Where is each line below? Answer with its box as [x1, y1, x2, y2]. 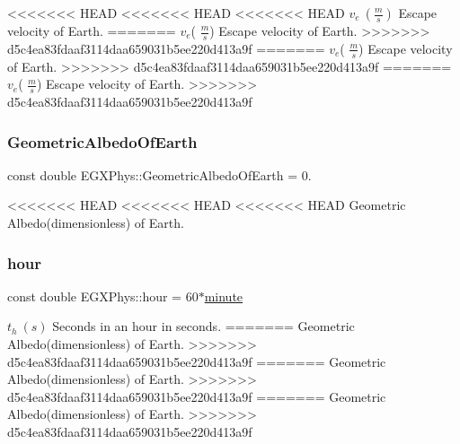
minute [204, 286, 243, 305]
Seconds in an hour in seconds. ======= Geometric [52, 317, 355, 335]
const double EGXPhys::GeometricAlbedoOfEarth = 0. [7, 165, 312, 184]
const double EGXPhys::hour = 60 [7, 286, 199, 305]
